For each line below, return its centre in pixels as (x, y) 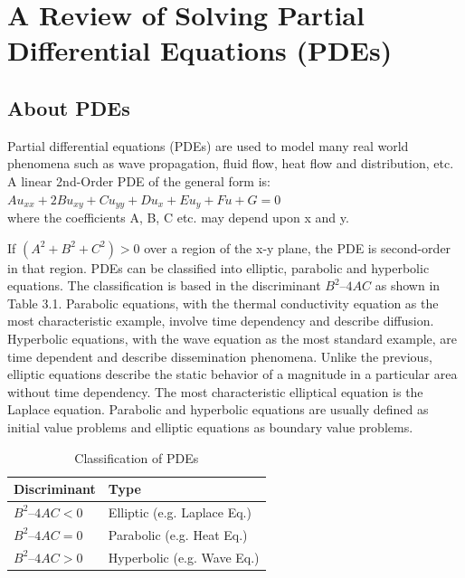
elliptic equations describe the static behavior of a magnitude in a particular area (232, 374)
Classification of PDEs (137, 457)
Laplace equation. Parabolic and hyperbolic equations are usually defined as (218, 409)
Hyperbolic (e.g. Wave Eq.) (184, 557)
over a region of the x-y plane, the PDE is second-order (298, 247)
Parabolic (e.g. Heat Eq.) (178, 534)
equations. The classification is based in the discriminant (164, 285)
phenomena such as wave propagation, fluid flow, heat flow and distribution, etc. (231, 163)
